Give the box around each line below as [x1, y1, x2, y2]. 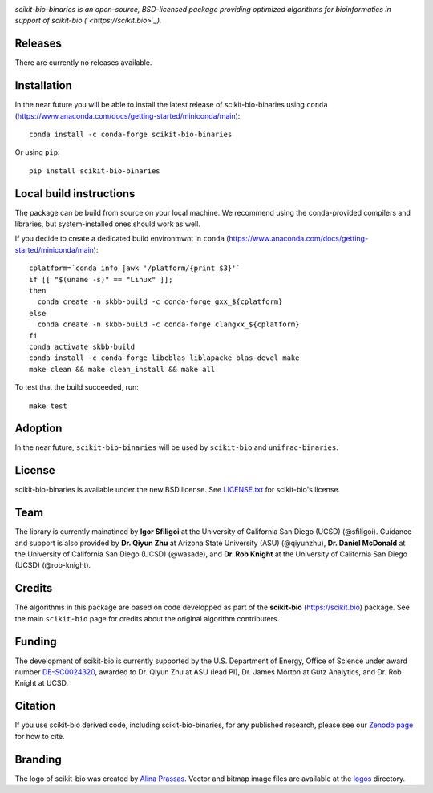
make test [29, 401, 67, 411]
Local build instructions [14, 187, 136, 200]
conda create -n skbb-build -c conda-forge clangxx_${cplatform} [37, 320, 300, 329]
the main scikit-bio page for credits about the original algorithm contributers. [14, 613, 280, 623]
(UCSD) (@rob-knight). [14, 560, 91, 570]
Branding [14, 752, 62, 766]
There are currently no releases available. [14, 58, 152, 67]
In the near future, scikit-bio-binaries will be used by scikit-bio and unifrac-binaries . [14, 443, 338, 452]
